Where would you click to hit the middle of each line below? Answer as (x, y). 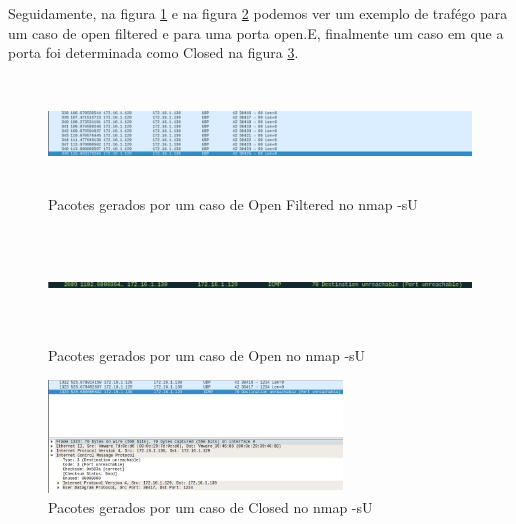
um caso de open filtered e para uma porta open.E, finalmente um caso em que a (256, 32)
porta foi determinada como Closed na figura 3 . (153, 52)
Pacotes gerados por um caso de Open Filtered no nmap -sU (233, 203)
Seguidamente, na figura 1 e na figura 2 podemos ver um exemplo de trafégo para (258, 13)
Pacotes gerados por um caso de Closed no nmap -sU (210, 506)
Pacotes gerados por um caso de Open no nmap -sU (207, 355)
